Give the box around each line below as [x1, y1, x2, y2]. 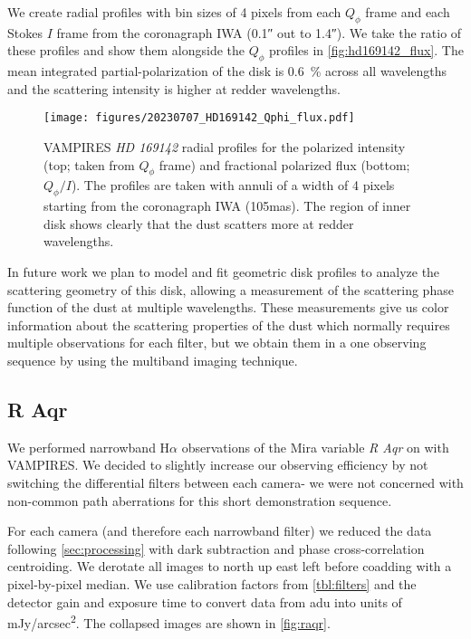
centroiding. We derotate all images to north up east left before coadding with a [7, 557, 452, 576]
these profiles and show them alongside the [7, 41, 245, 60]
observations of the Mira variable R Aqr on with [181, 437, 449, 456]
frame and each [365, 3, 450, 21]
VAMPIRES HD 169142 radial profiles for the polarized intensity [43, 138, 406, 157]
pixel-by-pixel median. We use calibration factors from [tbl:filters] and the [7, 574, 417, 593]
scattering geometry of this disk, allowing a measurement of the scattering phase [7, 280, 454, 299]
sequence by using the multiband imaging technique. [7, 350, 298, 369]
